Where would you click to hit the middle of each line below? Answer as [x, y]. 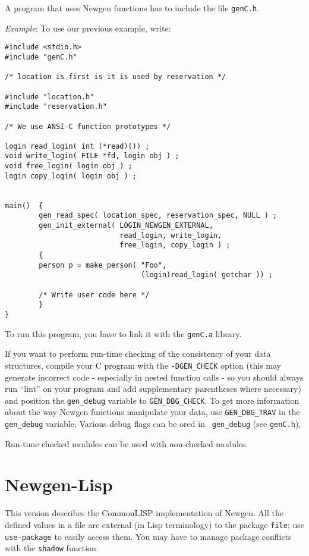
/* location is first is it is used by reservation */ [116, 77]
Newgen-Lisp [59, 484]
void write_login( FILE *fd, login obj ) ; [92, 156]
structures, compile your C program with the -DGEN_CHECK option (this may [143, 365]
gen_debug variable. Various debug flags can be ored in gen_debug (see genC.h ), [153, 424]
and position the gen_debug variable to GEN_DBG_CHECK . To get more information [152, 400]
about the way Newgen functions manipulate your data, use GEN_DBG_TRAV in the [152, 412]
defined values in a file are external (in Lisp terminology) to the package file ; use [155, 524]
